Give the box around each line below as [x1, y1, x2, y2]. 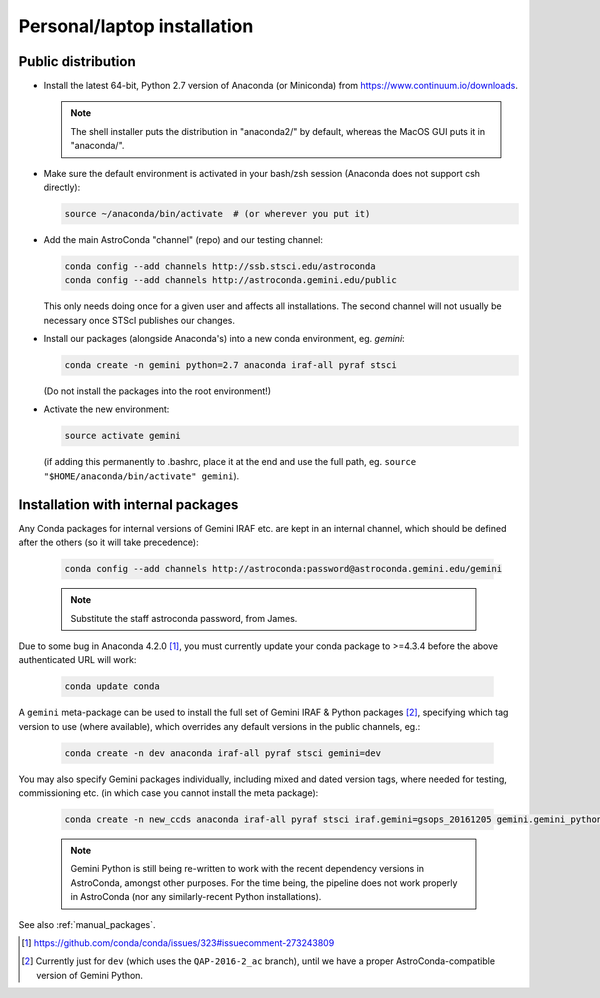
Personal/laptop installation [18, 15, 254, 37]
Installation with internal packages [18, 496, 239, 513]
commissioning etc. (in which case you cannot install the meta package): [18, 787, 319, 799]
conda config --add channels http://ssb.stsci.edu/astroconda [64, 260, 376, 272]
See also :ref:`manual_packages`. [18, 918, 156, 930]
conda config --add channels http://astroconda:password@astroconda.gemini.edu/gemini [64, 563, 503, 575]
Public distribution [18, 53, 136, 70]
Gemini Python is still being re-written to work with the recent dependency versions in [70, 863, 425, 875]
